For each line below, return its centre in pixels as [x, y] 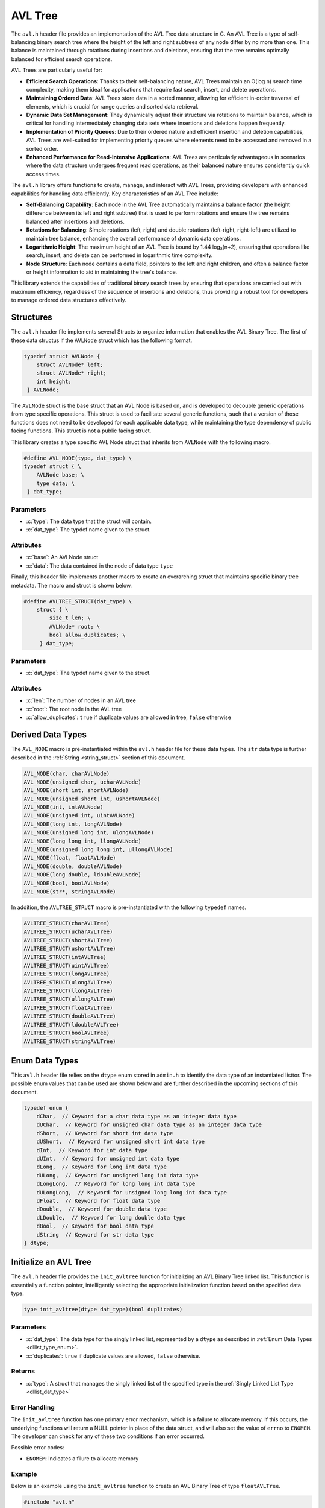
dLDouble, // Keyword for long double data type [111, 1218]
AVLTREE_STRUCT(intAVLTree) [65, 957]
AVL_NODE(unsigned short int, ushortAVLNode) [92, 799]
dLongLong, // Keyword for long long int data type [116, 1184]
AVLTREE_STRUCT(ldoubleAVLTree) [72, 1025]
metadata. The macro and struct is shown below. [72, 585]
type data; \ [56, 483]
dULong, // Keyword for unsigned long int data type [117, 1175]
